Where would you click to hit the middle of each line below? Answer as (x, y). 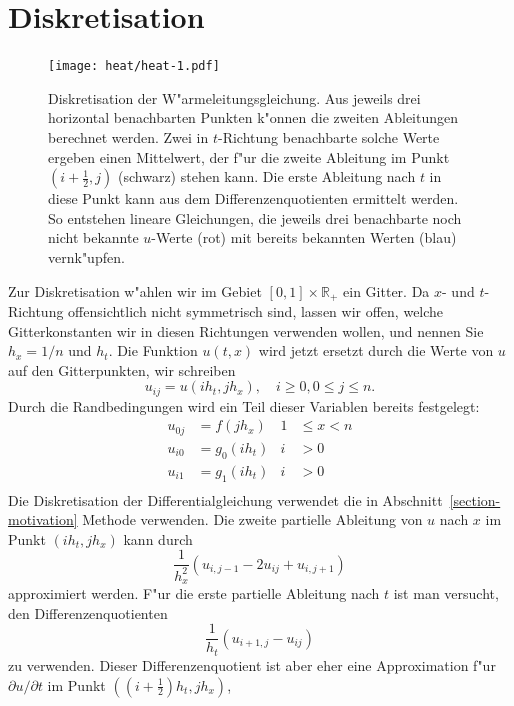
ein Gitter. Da (386, 290)
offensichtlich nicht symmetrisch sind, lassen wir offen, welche (256, 310)
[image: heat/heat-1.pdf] (134, 66)
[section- (475, 499)
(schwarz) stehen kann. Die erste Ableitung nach (267, 176)
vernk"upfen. (86, 256)
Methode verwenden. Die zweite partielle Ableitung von (252, 519)
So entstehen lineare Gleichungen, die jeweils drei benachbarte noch (255, 217)
